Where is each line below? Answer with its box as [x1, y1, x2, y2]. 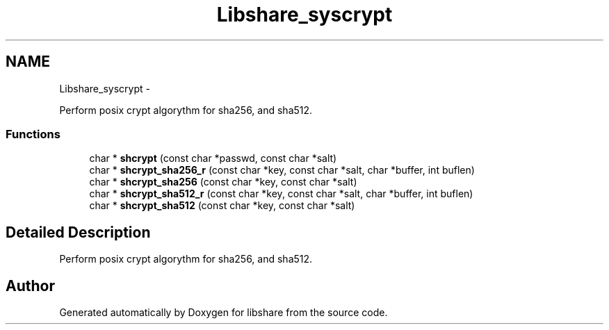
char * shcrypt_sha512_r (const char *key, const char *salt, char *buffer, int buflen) [89, 188, 473, 200]
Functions [6, 126, 60, 141]
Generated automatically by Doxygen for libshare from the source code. [59, 306, 388, 319]
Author [6, 277, 55, 295]
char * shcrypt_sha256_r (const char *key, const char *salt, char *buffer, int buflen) [89, 164, 475, 176]
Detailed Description [6, 223, 151, 241]
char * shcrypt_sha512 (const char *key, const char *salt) [89, 199, 355, 212]
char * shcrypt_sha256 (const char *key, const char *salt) [89, 176, 357, 188]
